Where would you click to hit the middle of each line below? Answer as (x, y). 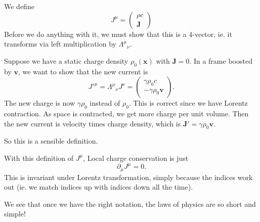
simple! (15, 214)
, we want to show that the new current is (83, 71)
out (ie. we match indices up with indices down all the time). (99, 187)
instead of (105, 103)
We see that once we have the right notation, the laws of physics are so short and (130, 204)
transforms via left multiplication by (60, 44)
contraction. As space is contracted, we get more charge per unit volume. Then (126, 113)
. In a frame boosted (221, 60)
